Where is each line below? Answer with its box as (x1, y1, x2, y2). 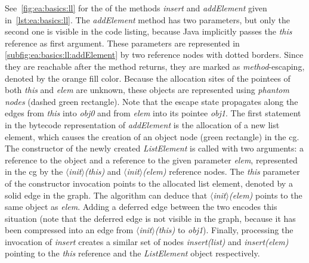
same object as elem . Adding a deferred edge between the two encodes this (5, 200, 277, 213)
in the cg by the (5, 165, 63, 178)
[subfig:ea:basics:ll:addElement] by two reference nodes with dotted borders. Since (5, 48, 304, 61)
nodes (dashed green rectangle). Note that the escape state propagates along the (5, 95, 298, 107)
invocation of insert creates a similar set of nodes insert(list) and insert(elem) (5, 235, 289, 247)
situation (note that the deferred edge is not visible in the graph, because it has (5, 212, 296, 224)
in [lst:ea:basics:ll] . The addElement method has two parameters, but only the (5, 13, 290, 26)
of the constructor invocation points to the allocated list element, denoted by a (5, 177, 293, 189)
